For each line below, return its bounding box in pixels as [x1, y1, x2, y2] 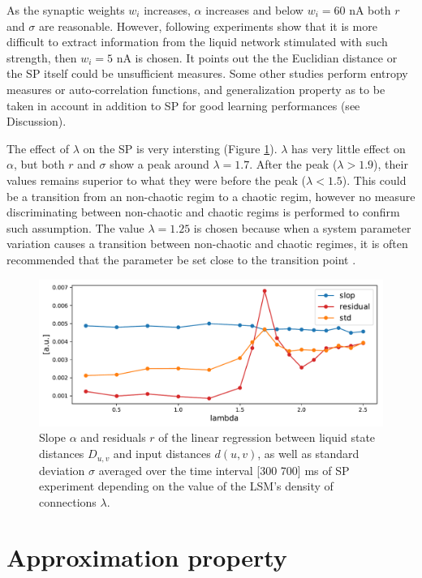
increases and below [205, 2, 304, 18]
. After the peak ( [249, 156, 338, 173]
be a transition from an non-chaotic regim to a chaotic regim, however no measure [6, 187, 416, 204]
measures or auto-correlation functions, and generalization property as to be [6, 80, 385, 97]
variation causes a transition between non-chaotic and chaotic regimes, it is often [6, 235, 408, 252]
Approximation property [6, 541, 287, 574]
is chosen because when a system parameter [193, 219, 411, 236]
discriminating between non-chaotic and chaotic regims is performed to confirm [6, 203, 400, 220]
